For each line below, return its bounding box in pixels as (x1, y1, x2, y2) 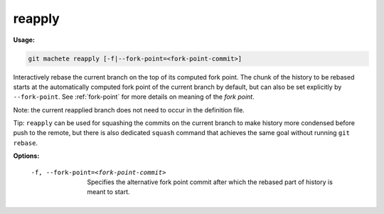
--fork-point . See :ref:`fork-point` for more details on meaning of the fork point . (13, 92, 255, 101)
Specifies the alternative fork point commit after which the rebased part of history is (87, 178, 334, 186)
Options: (13, 151, 40, 160)
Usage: (13, 36, 36, 44)
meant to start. (87, 188, 130, 196)
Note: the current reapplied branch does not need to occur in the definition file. (13, 105, 245, 114)
